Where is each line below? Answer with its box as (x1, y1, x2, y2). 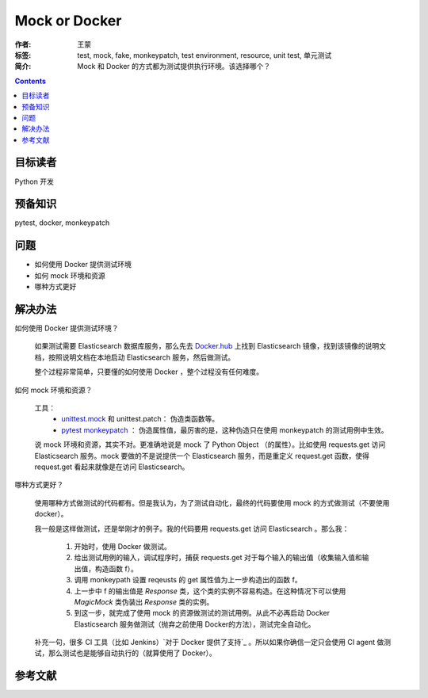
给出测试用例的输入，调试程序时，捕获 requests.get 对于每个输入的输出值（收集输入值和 (74, 553, 362, 563)
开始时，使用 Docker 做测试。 (74, 541, 172, 551)
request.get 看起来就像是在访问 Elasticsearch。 (34, 462, 189, 471)
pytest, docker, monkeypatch (14, 218, 110, 227)
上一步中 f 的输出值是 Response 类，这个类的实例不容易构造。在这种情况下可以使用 (74, 586, 346, 596)
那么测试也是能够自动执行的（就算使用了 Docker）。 (48, 648, 217, 658)
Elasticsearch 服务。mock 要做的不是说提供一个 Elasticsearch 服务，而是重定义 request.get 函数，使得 (34, 451, 370, 460)
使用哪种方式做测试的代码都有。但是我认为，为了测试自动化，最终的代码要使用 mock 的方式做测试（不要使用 (34, 498, 390, 507)
